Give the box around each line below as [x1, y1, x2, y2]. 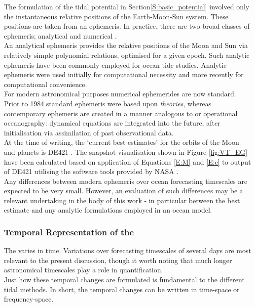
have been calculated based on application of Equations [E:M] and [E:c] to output [4, 156, 251, 167]
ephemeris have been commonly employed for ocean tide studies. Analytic [4, 59, 227, 70]
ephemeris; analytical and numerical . [4, 30, 117, 41]
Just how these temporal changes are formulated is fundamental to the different [4, 274, 245, 285]
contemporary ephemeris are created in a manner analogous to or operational [4, 108, 238, 118]
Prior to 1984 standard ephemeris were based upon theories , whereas [4, 98, 212, 108]
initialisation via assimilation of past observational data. [4, 127, 174, 137]
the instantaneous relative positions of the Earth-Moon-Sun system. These [4, 11, 229, 21]
